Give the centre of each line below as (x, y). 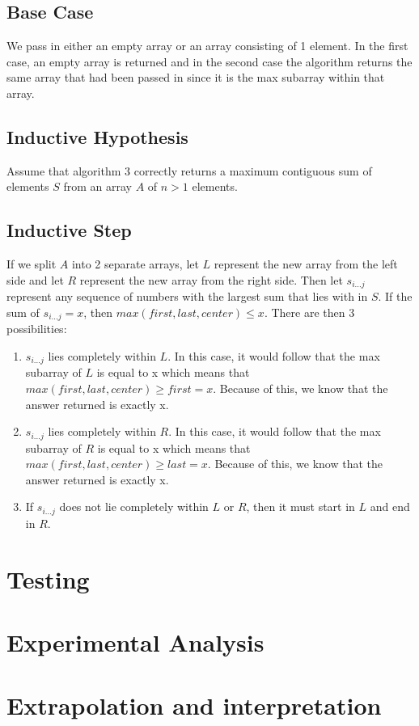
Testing (48, 578)
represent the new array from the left (306, 264)
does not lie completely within (134, 507)
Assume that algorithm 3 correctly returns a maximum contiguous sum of (189, 170)
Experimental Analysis (135, 642)
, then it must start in (300, 507)
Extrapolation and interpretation (194, 705)
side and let (35, 279)
